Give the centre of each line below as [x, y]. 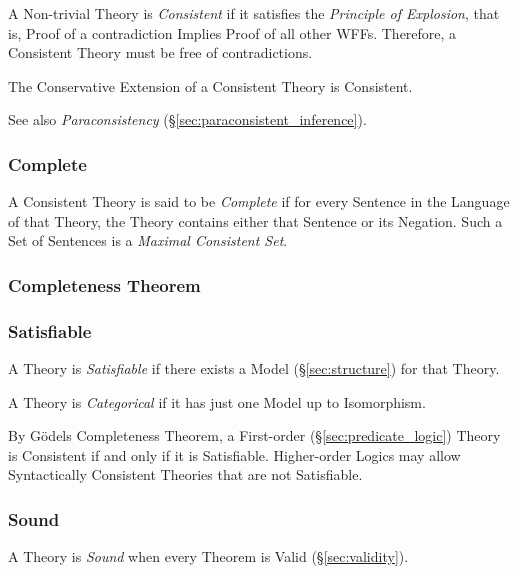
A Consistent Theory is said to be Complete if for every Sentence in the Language [259, 201]
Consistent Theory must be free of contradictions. [160, 52]
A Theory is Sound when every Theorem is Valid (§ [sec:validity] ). [208, 556]
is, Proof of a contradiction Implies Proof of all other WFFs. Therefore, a [232, 32]
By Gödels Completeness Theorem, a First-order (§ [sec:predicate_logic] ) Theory [254, 435]
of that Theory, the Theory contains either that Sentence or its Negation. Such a [255, 220]
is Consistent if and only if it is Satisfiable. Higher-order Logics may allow [234, 454]
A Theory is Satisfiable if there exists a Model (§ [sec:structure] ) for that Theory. [254, 368]
